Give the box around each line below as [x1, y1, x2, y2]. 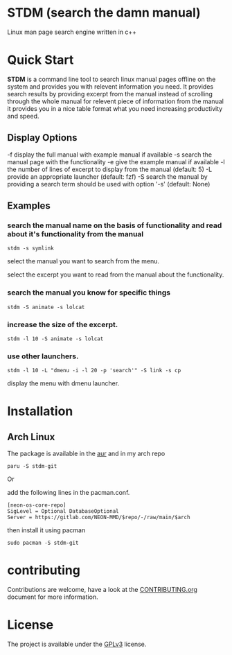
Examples [7, 200, 51, 212]
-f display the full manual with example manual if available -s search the [7, 150, 213, 159]
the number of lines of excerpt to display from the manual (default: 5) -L [7, 165, 213, 173]
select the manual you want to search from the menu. [7, 257, 160, 265]
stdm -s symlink [7, 245, 54, 252]
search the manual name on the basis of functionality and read [7, 220, 222, 230]
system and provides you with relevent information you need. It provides [7, 82, 213, 91]
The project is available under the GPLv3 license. [7, 640, 147, 649]
